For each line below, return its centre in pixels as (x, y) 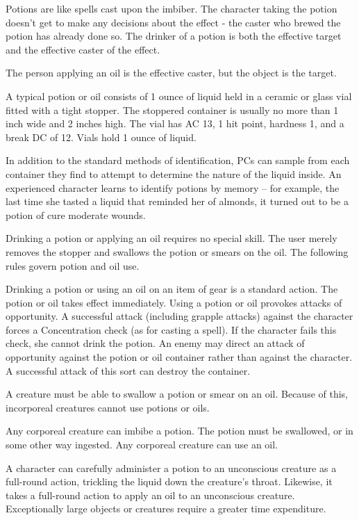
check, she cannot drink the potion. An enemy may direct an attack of (155, 343)
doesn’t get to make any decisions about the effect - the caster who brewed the (173, 22)
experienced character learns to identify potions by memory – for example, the (173, 187)
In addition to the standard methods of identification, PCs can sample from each (178, 160)
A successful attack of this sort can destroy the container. (128, 370)
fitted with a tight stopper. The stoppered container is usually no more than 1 (172, 109)
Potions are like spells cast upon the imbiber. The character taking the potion (172, 8)
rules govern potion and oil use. (73, 265)
